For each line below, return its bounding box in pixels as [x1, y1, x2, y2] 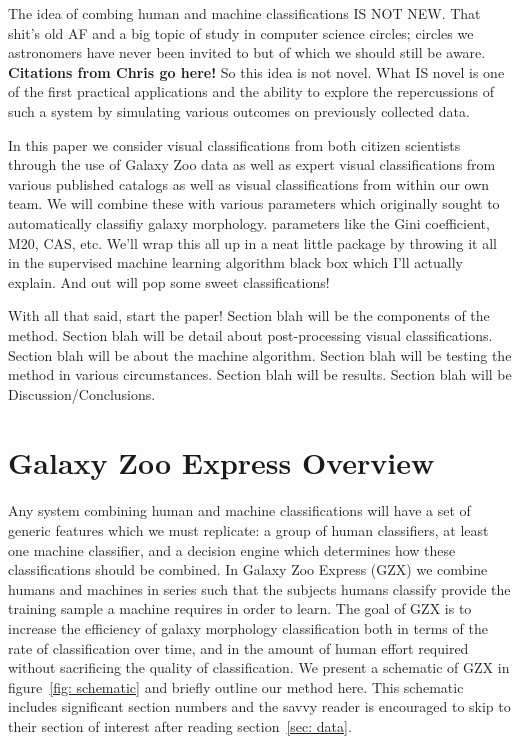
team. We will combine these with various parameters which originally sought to [8, 193, 500, 214]
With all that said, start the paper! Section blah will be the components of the [8, 305, 490, 326]
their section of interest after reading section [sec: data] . [8, 715, 352, 736]
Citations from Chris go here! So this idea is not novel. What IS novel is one [8, 61, 505, 82]
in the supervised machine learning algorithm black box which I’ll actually [8, 252, 463, 273]
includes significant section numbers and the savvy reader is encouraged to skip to [8, 696, 511, 717]
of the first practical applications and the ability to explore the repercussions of [8, 81, 494, 102]
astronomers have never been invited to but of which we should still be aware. [8, 42, 486, 63]
